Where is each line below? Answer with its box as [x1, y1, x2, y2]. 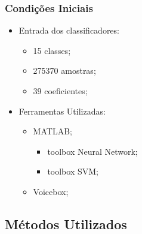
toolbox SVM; [47, 165, 98, 178]
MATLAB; [33, 125, 72, 137]
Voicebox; [33, 185, 69, 197]
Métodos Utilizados [5, 214, 127, 233]
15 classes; [33, 44, 71, 56]
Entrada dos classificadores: [18, 24, 119, 37]
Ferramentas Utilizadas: [18, 104, 106, 117]
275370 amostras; [33, 64, 96, 77]
